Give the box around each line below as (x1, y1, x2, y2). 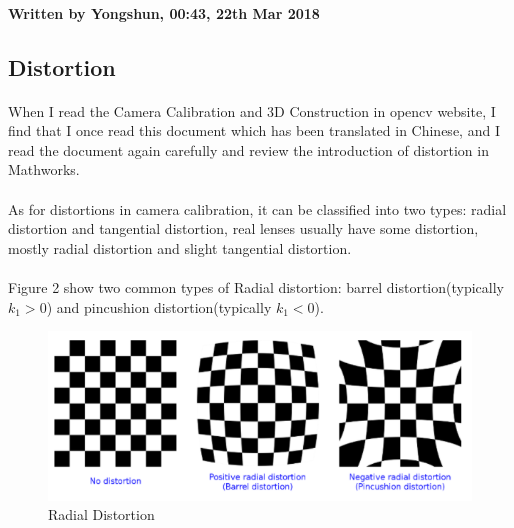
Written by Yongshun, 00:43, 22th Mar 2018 (8, 2, 320, 23)
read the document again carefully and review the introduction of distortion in (8, 139, 489, 160)
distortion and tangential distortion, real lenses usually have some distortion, (8, 218, 479, 239)
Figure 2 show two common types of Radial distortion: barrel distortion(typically (8, 276, 504, 297)
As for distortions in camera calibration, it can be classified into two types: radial (8, 198, 507, 219)
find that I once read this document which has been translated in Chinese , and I (8, 120, 500, 141)
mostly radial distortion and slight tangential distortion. (8, 237, 352, 258)
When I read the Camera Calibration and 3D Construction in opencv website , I (8, 100, 496, 121)
